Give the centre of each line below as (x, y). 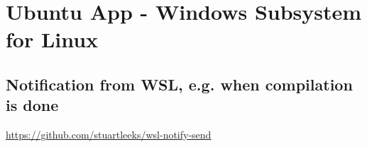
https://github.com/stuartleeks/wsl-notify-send (109, 135)
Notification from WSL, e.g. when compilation (179, 84)
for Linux (52, 39)
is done (32, 105)
